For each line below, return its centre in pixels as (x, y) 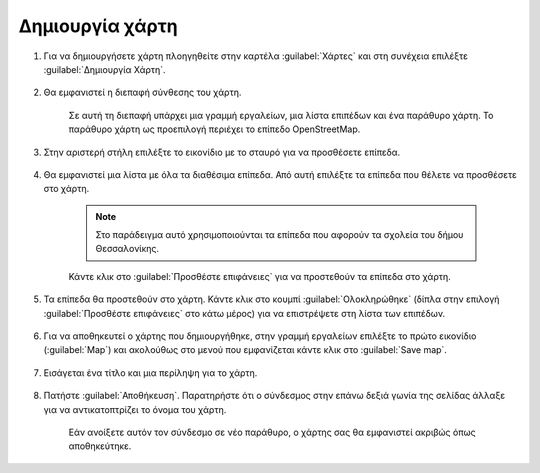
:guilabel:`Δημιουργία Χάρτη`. (104, 69)
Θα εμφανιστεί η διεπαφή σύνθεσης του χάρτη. (142, 92)
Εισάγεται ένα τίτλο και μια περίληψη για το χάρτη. (150, 372)
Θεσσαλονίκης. (127, 249)
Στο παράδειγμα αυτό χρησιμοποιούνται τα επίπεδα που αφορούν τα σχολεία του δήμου (279, 235)
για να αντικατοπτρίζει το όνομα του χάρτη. (135, 409)
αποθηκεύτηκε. (100, 446)
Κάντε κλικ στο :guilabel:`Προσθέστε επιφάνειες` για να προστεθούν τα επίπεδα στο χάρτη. (260, 276)
